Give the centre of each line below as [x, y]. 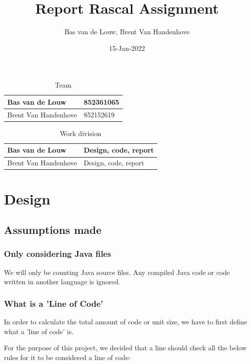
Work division [81, 133]
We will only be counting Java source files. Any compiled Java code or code [117, 272]
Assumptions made [53, 230]
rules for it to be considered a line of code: [67, 357]
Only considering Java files [58, 254]
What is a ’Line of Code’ [54, 303]
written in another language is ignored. [62, 282]
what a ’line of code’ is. [39, 331]
